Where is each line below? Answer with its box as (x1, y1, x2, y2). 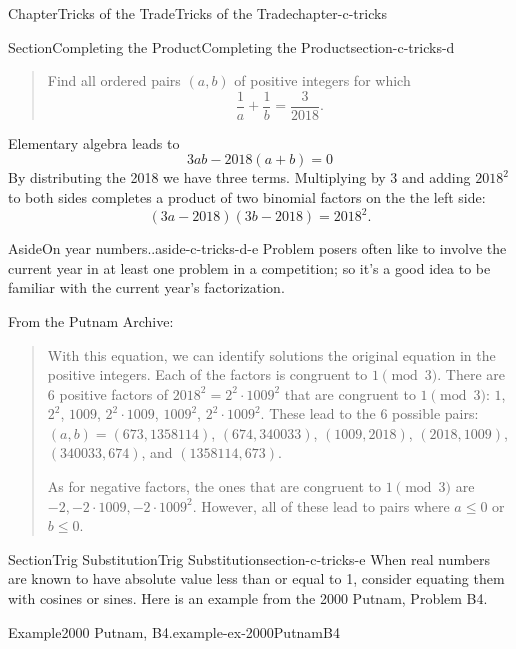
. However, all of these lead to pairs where (192, 495, 450, 516)
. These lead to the (260, 403, 376, 424)
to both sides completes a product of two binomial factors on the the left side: (8, 187, 486, 208)
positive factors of (59, 383, 169, 404)
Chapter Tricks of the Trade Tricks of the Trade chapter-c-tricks (8, 3, 387, 23)
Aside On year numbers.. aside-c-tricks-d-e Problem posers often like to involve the (8, 238, 507, 259)
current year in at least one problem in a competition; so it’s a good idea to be (8, 257, 491, 278)
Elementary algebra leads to (8, 132, 180, 153)
